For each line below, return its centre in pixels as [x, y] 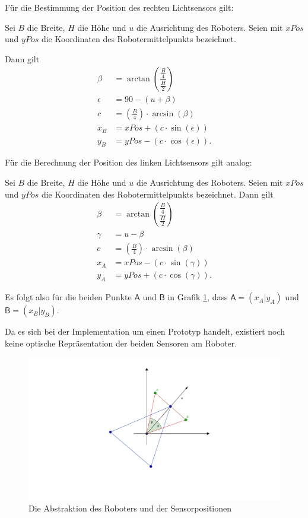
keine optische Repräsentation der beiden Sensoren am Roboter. [121, 343]
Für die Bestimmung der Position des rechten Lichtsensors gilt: [119, 7]
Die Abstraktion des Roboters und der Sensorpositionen [130, 508]
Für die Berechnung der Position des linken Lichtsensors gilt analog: [128, 162]
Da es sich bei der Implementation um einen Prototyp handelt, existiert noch [145, 331]
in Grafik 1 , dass [198, 297]
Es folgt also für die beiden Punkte [68, 297]
